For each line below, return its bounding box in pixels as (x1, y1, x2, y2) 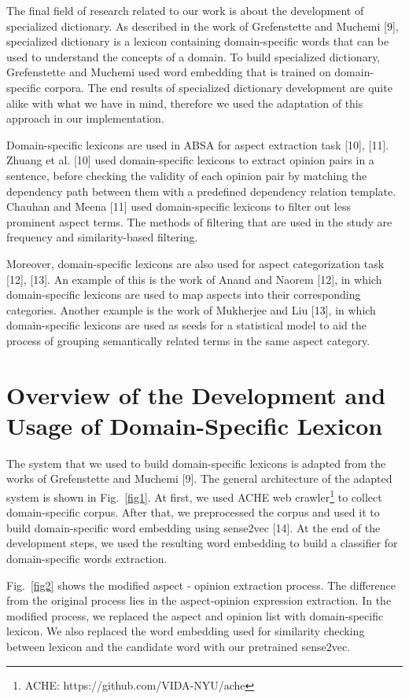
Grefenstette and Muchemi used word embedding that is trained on (6, 64, 331, 80)
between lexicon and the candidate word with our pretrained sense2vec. (6, 638, 351, 654)
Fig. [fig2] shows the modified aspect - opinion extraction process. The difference (6, 576, 396, 593)
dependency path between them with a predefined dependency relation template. (6, 182, 396, 199)
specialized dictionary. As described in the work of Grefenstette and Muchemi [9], (6, 17, 399, 34)
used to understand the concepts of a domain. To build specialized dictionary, (6, 48, 381, 64)
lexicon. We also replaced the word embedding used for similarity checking (6, 623, 365, 639)
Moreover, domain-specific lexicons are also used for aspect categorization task (6, 255, 385, 271)
